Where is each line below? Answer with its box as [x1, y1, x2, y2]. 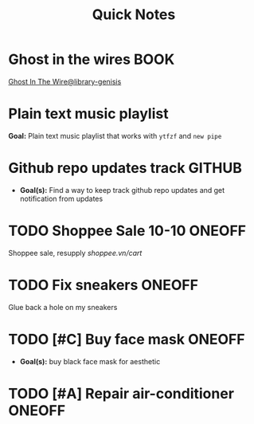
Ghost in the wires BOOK [8, 50, 175, 69]
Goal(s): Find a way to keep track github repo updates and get [19, 185, 225, 194]
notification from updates [19, 194, 104, 203]
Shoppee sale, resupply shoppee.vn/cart [8, 248, 143, 257]
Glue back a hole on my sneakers [8, 302, 118, 312]
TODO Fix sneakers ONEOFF [8, 276, 199, 294]
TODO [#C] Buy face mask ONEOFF [8, 330, 245, 348]
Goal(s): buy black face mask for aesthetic [19, 356, 161, 366]
